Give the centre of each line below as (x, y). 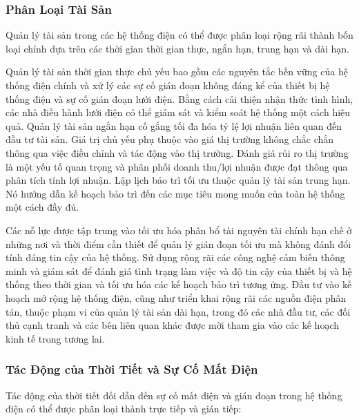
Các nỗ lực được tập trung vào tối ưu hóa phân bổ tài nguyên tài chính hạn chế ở (179, 230)
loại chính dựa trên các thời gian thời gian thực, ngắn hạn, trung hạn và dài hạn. (177, 48)
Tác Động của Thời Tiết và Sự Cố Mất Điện (132, 369)
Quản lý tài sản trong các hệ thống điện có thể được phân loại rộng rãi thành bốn (179, 35)
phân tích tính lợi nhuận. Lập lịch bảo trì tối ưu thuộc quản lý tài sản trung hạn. (178, 180)
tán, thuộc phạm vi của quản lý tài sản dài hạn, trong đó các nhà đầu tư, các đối (178, 311)
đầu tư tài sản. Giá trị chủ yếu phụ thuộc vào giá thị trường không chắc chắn (170, 139)
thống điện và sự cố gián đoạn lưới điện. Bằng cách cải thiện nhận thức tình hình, (179, 98)
